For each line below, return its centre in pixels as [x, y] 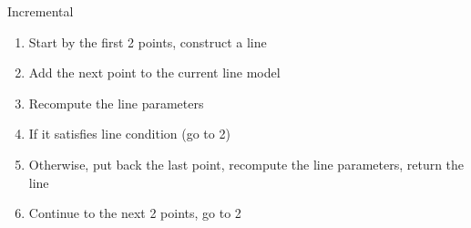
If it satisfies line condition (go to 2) [129, 134]
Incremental [41, 11]
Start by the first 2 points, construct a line [148, 41]
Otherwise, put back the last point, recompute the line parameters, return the [246, 164]
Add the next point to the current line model [154, 73]
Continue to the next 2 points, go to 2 [135, 213]
